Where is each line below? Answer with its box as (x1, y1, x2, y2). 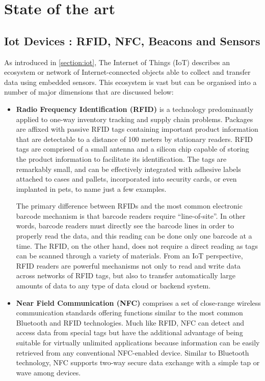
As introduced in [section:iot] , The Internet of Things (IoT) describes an (4, 56, 230, 67)
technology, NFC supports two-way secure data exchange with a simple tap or (16, 357, 260, 368)
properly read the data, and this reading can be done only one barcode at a (16, 230, 252, 241)
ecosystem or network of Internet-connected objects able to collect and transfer (4, 67, 251, 77)
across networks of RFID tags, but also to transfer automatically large (16, 270, 235, 281)
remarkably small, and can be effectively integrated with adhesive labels (16, 163, 241, 174)
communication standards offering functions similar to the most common (16, 307, 243, 318)
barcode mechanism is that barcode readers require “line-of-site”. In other (16, 210, 246, 221)
